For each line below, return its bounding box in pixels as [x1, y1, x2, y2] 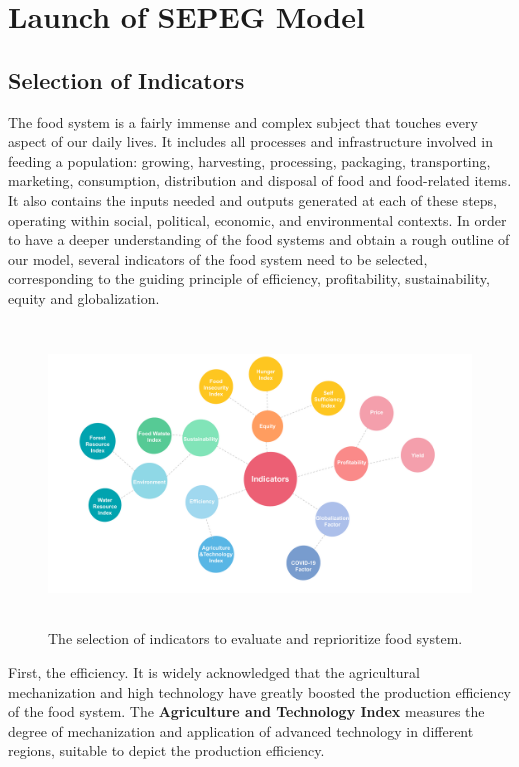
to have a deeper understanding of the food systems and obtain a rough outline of [8, 229, 510, 250]
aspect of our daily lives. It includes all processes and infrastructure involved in [8, 131, 493, 152]
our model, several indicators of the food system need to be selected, [8, 248, 428, 269]
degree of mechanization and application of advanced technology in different [8, 720, 474, 741]
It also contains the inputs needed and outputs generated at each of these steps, [8, 189, 497, 210]
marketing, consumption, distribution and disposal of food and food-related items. [8, 170, 512, 191]
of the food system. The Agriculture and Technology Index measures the [8, 701, 485, 722]
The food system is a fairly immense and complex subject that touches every [8, 111, 478, 132]
